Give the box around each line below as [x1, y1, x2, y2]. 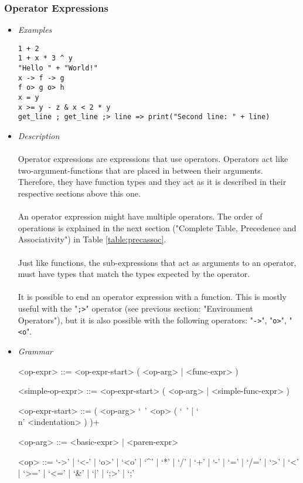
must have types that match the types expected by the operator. [18, 268, 250, 280]
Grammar [18, 344, 53, 357]
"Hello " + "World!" [18, 64, 98, 73]
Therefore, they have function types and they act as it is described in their [18, 175, 287, 188]
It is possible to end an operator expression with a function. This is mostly [18, 291, 287, 303]
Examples [18, 23, 52, 36]
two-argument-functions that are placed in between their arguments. [18, 164, 263, 176]
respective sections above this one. [18, 187, 141, 200]
